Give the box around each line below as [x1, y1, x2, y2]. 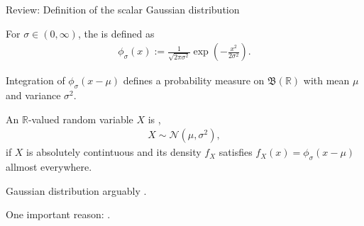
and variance [6, 88, 61, 103]
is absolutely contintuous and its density [26, 145, 202, 159]
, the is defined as [77, 26, 155, 40]
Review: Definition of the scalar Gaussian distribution [6, 2, 240, 16]
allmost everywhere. [6, 159, 92, 174]
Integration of [6, 73, 65, 88]
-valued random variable [28, 111, 133, 126]
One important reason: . [6, 207, 111, 222]
